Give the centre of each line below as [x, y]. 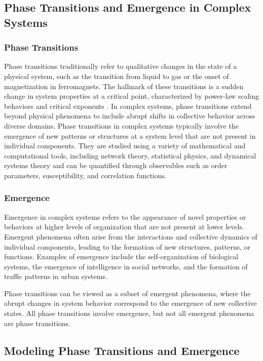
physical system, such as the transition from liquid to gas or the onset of [117, 76]
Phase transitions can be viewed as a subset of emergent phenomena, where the [127, 293]
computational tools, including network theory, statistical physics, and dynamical [130, 155]
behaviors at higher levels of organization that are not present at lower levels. [124, 227]
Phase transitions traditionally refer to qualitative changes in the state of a [121, 66]
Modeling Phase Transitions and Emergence [122, 350]
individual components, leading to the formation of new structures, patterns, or [127, 246]
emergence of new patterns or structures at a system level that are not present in [130, 135]
